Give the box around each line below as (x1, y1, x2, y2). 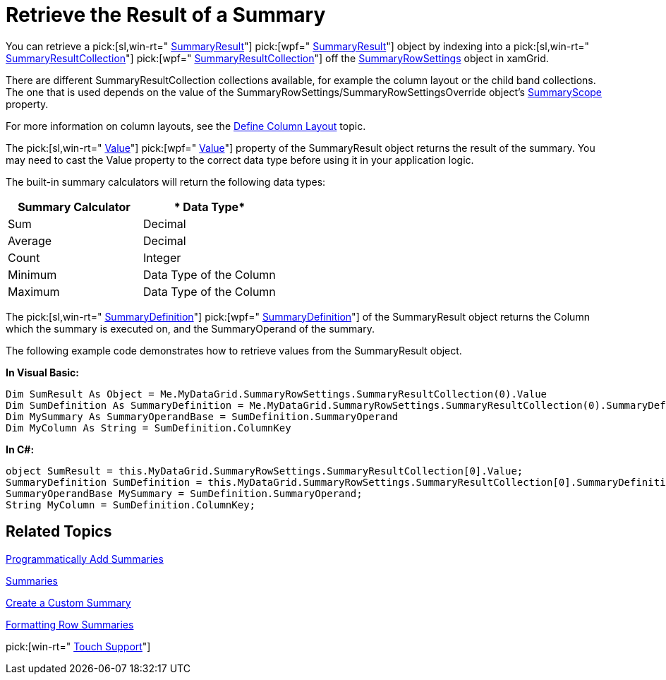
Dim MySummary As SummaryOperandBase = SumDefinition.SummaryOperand (6, 410, 399, 422)
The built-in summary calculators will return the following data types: (6, 175, 326, 188)
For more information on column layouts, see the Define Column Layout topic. (6, 119, 366, 132)
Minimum (8, 267, 57, 282)
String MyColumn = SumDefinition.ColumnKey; (6, 499, 256, 511)
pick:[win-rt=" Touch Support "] (6, 640, 151, 652)
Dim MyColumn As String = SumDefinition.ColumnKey (6, 422, 291, 434)
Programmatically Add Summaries (6, 552, 164, 565)
